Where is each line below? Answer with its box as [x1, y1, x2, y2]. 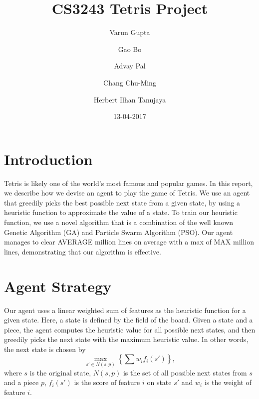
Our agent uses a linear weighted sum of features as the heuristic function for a [4, 304, 246, 315]
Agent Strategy [4, 275, 112, 296]
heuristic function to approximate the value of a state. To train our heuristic [4, 207, 238, 217]
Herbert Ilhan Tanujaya [93, 94, 166, 104]
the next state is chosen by [4, 343, 86, 354]
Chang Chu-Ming [103, 77, 156, 87]
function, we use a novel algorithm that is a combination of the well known [4, 217, 234, 227]
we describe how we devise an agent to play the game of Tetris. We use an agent [4, 187, 250, 198]
